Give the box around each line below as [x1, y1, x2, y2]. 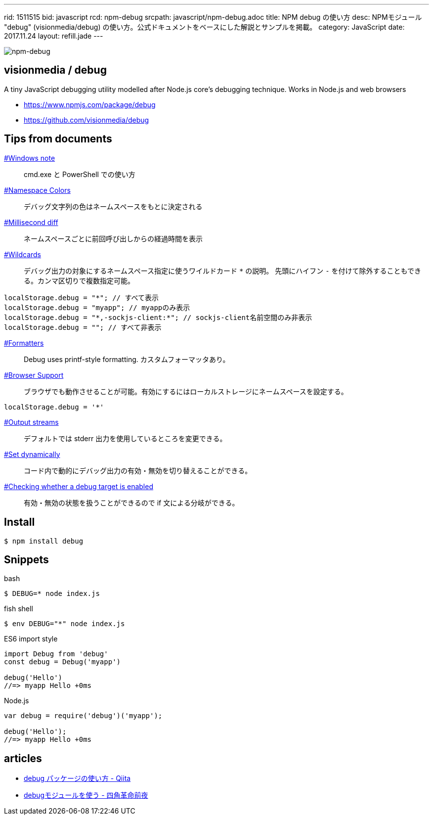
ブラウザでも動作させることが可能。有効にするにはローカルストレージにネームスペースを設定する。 [24, 387, 348, 396]
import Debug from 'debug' [4, 650, 108, 658]
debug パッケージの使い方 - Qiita [24, 774, 131, 783]
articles [4, 752, 42, 765]
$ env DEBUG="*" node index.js [4, 620, 125, 628]
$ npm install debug [4, 537, 84, 545]
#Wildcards [4, 250, 42, 259]
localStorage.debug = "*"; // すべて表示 [4, 293, 159, 302]
